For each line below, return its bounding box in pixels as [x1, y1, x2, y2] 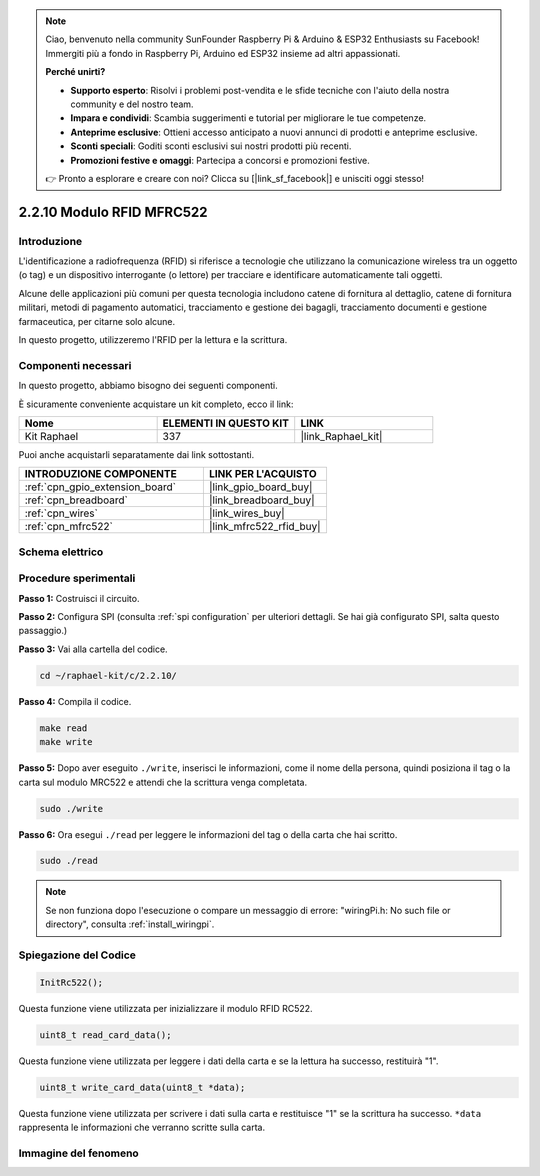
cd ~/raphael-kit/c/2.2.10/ [39, 670, 177, 681]
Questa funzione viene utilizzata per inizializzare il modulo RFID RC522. [18, 1002, 314, 1014]
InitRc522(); [39, 976, 104, 988]
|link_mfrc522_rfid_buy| [208, 520, 321, 534]
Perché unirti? [45, 66, 106, 78]
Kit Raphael [24, 429, 79, 443]
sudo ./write [39, 803, 104, 814]
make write [39, 736, 93, 748]
